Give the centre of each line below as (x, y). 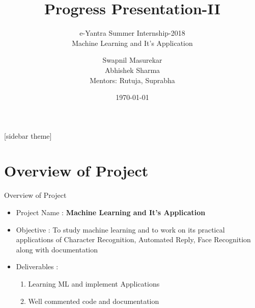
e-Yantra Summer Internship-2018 (132, 33)
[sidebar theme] (28, 135)
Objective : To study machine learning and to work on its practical (120, 229)
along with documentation (57, 249)
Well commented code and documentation (94, 301)
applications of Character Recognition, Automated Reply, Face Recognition (133, 239)
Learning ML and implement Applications (94, 283)
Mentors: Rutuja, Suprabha (132, 80)
